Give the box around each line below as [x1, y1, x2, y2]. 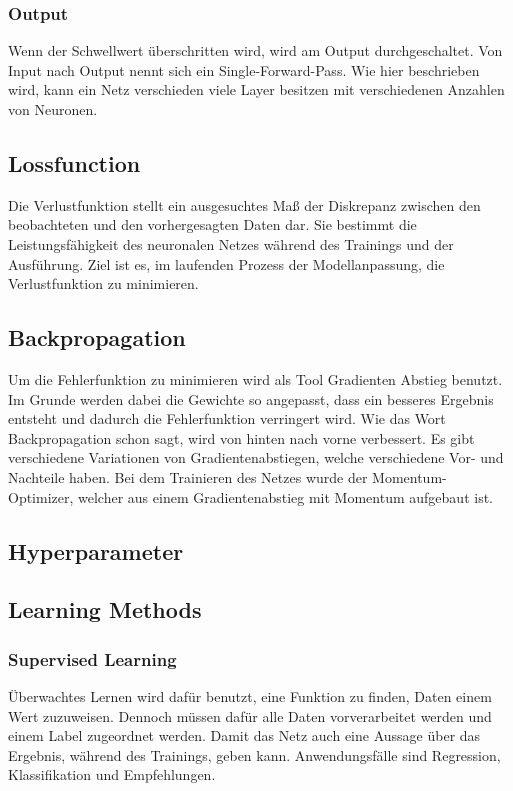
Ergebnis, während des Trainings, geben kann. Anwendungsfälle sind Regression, [8, 744, 501, 765]
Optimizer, [8, 486, 74, 507]
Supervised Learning [8, 646, 177, 671]
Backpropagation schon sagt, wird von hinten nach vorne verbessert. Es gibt [8, 427, 475, 448]
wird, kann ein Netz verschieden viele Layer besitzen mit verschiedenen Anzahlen [8, 79, 505, 100]
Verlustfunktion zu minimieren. [8, 273, 199, 294]
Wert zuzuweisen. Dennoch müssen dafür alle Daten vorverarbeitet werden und [8, 705, 492, 726]
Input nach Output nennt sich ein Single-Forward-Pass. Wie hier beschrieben [8, 59, 480, 80]
